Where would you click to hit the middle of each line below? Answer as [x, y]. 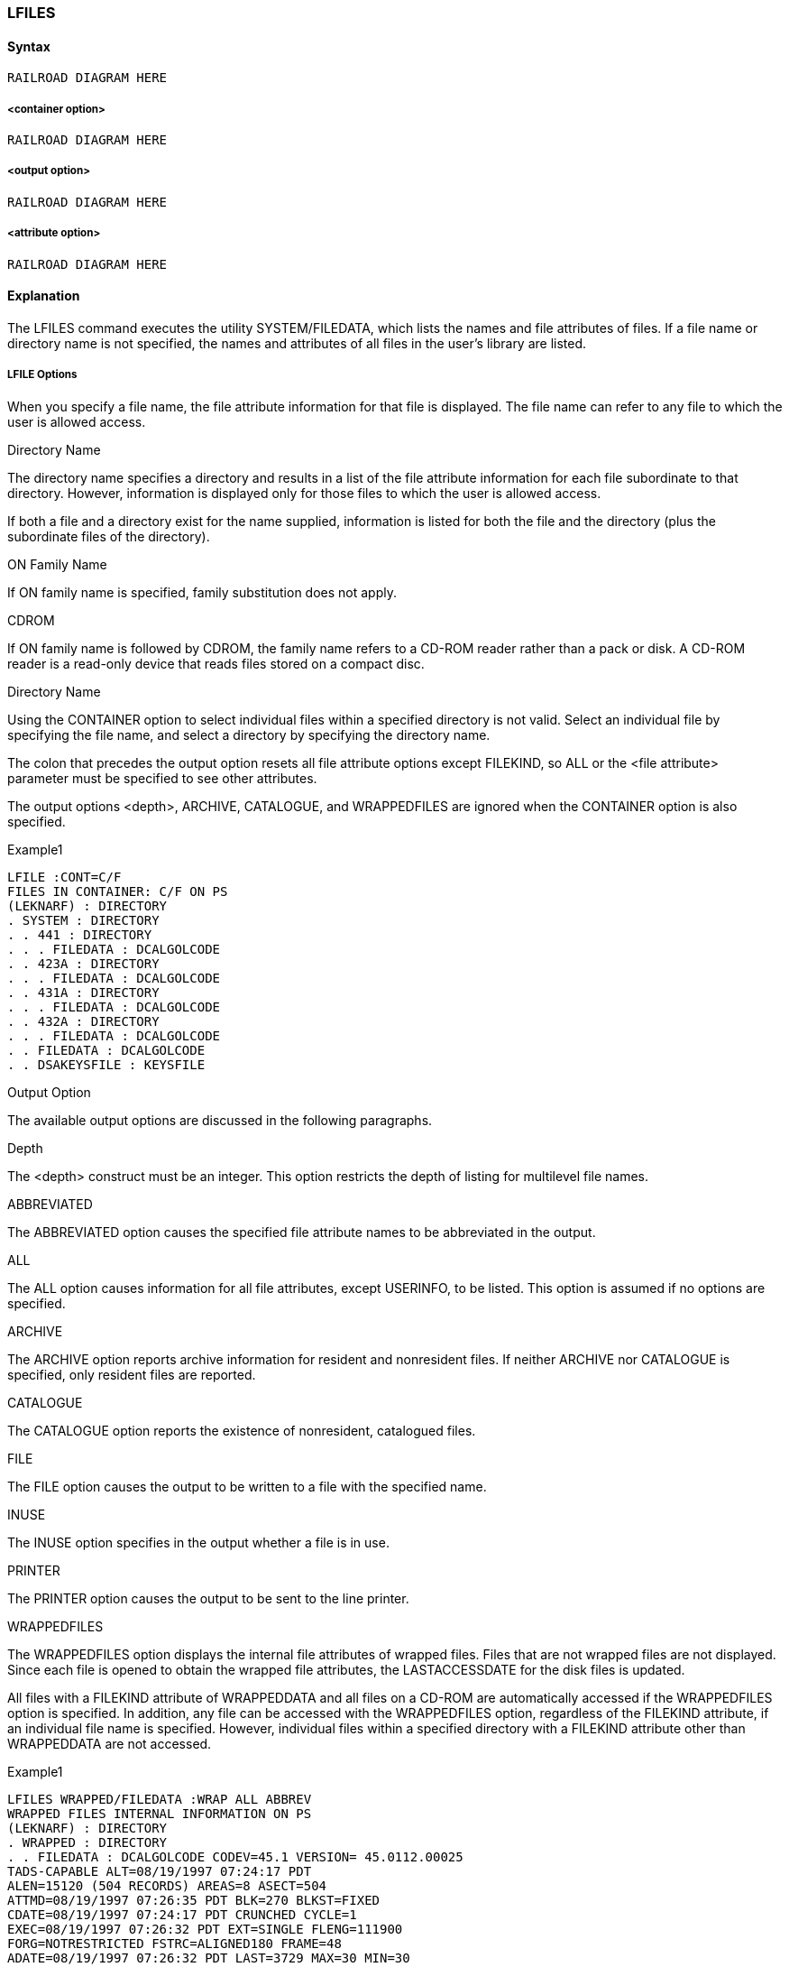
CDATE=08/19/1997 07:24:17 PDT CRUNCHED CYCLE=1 [182, 1914]
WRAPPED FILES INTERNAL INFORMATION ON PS [160, 1813]
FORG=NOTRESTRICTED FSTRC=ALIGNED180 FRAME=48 [174, 1943]
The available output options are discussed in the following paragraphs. [220, 1120]
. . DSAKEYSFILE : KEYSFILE [106, 1064]
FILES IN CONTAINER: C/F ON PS [118, 891]
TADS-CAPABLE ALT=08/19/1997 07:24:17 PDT [160, 1871]
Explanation [44, 296]
